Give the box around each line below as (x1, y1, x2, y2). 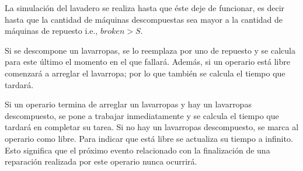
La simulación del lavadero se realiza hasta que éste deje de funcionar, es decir (5, 2, 285, 13)
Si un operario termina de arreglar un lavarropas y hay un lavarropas (5, 98, 252, 110)
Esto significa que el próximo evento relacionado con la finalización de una (5, 144, 270, 156)
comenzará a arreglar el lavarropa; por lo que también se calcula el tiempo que (5, 67, 285, 79)
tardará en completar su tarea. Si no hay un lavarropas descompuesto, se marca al (5, 121, 299, 133)
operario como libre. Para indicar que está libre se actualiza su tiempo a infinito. (5, 132, 293, 144)
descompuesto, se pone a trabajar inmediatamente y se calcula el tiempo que (5, 109, 279, 121)
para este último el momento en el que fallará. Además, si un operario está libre (5, 55, 290, 68)
